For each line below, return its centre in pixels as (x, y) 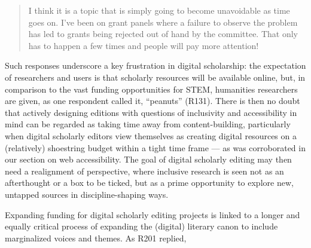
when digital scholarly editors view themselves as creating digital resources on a (151, 135)
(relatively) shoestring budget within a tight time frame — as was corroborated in (155, 147)
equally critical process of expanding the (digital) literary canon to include (141, 226)
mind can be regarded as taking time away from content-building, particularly (148, 124)
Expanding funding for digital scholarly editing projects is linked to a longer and (153, 214)
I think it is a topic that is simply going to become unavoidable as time (159, 10)
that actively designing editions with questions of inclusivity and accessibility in (151, 112)
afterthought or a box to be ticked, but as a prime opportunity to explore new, (149, 183)
